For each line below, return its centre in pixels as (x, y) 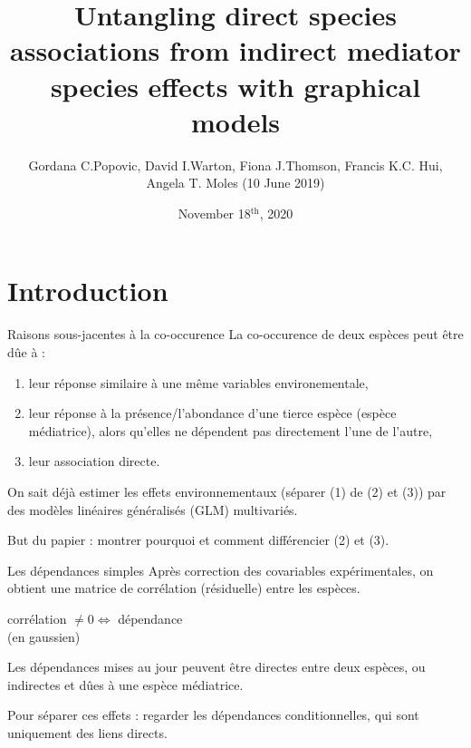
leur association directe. (94, 461)
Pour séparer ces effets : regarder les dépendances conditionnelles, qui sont (213, 715)
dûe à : (26, 352)
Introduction (88, 291)
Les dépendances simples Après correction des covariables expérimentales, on (221, 570)
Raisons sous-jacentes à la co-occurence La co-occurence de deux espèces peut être (235, 334)
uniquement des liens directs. (87, 732)
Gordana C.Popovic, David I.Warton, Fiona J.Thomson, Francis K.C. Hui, (235, 165)
